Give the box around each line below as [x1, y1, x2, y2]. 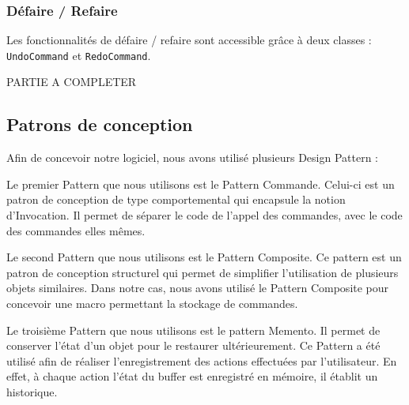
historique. [6, 383, 58, 399]
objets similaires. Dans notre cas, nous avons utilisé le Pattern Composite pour [6, 279, 389, 296]
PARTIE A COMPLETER [6, 73, 137, 90]
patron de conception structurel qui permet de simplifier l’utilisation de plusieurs [6, 264, 399, 280]
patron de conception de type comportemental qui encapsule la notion [6, 191, 346, 208]
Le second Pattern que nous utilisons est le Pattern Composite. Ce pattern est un [6, 249, 402, 265]
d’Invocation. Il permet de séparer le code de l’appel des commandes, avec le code [6, 207, 403, 223]
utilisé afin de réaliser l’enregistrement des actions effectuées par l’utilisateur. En [6, 352, 397, 369]
